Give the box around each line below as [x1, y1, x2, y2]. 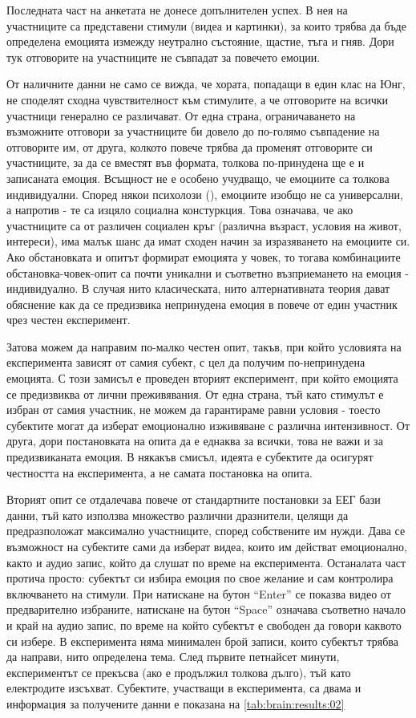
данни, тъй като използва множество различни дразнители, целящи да [6, 506, 349, 523]
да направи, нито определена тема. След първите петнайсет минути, [6, 648, 340, 665]
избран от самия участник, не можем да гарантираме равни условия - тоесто [6, 401, 381, 418]
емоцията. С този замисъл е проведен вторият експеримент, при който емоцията [6, 370, 398, 387]
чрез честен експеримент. [6, 311, 131, 328]
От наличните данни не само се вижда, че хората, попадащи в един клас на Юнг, [6, 75, 406, 92]
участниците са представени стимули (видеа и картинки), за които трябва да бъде [6, 17, 406, 34]
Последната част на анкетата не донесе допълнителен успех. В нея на [6, 2, 348, 18]
